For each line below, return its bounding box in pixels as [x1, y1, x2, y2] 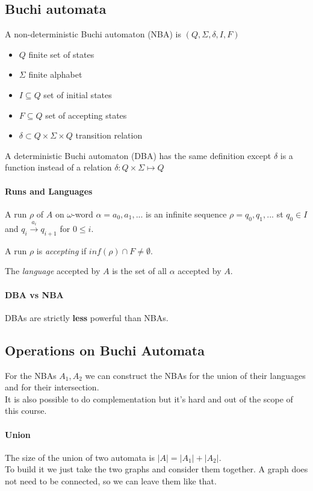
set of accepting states [45, 108, 127, 121]
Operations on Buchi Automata [5, 340, 205, 359]
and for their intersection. [5, 381, 99, 393]
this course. [5, 404, 47, 417]
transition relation [75, 129, 143, 142]
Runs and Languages [5, 184, 93, 197]
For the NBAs [5, 369, 57, 381]
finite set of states [28, 48, 95, 60]
